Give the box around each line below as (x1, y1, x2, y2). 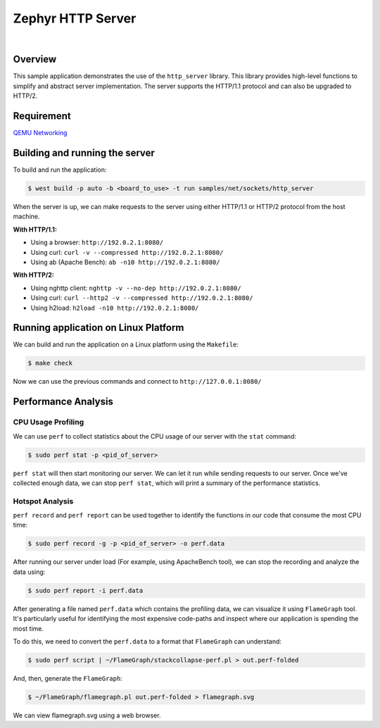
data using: (13, 567, 46, 576)
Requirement (13, 110, 72, 123)
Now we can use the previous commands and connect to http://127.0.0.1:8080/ (13, 377, 262, 386)
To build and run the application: (13, 165, 107, 174)
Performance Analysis (13, 396, 114, 408)
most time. (13, 624, 44, 633)
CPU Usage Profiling (13, 418, 84, 427)
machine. (13, 212, 40, 221)
